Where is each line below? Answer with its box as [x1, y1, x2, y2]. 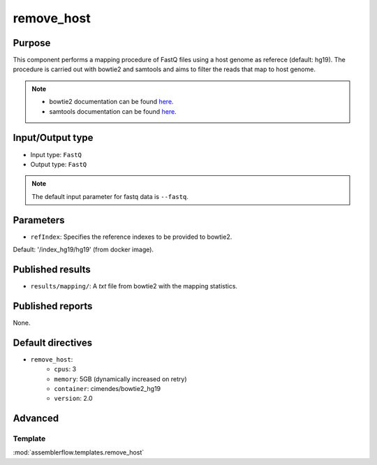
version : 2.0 [54, 394, 94, 403]
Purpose [13, 37, 51, 49]
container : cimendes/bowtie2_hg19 [54, 384, 161, 392]
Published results [13, 263, 91, 275]
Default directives [13, 337, 93, 348]
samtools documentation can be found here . [49, 107, 177, 115]
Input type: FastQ [30, 150, 82, 158]
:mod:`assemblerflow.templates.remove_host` [13, 448, 145, 457]
